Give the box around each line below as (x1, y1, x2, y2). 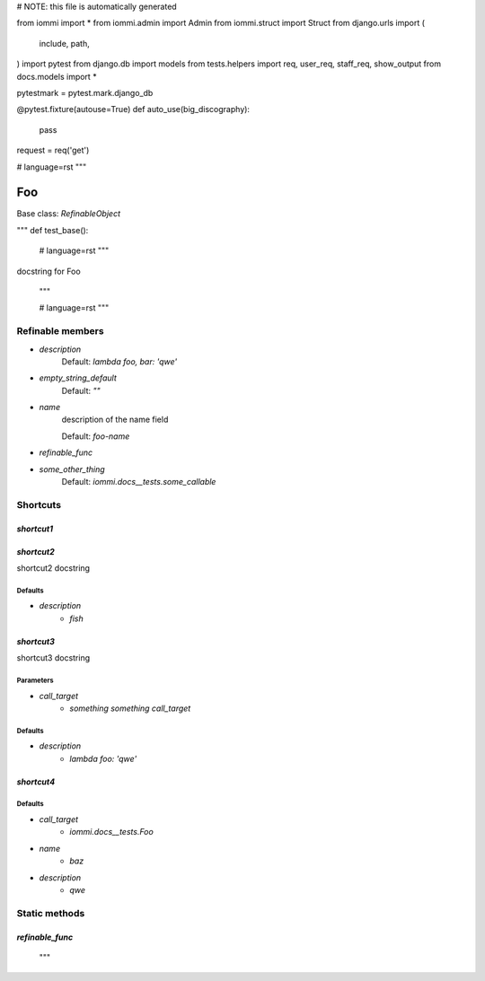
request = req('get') (16, 145, 90, 156)
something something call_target (69, 703, 191, 714)
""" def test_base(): (16, 224, 89, 235)
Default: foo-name (61, 431, 130, 442)
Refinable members (16, 325, 104, 337)
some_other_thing (39, 463, 105, 475)
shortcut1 (16, 523, 54, 534)
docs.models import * (16, 71, 98, 82)
